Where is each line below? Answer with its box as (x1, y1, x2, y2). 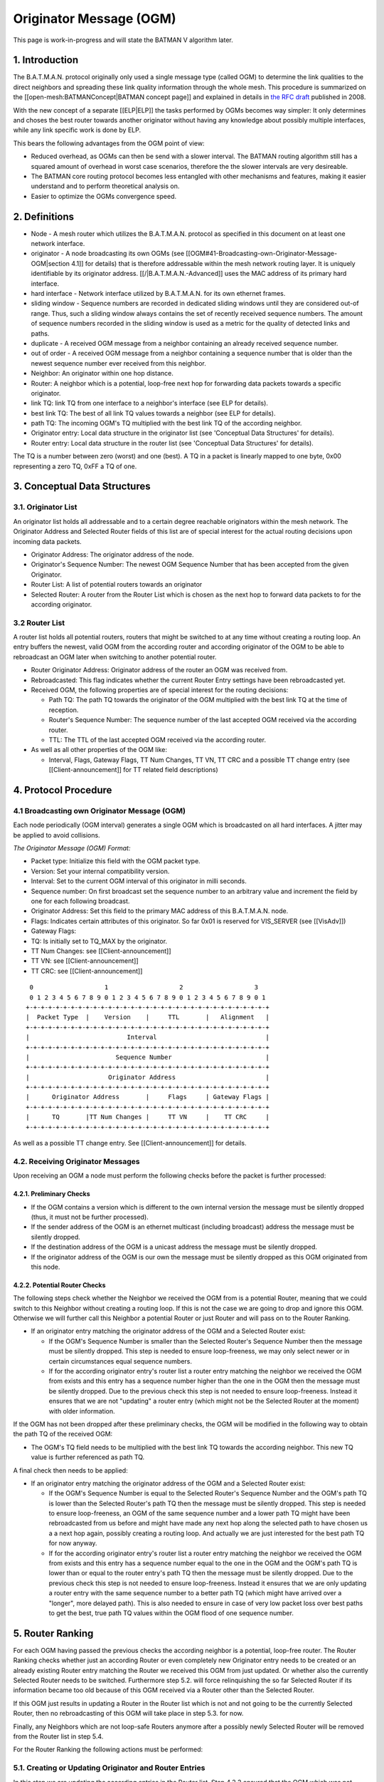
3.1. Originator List (13, 503, 78, 513)
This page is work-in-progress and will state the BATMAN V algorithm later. (13, 36, 234, 44)
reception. (48, 706, 79, 714)
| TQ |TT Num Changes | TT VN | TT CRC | (26, 1113, 270, 1121)
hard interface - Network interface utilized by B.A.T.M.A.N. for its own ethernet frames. (31, 289, 286, 297)
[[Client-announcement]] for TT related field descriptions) (48, 766, 218, 774)
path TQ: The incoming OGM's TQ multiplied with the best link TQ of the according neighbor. (31, 419, 302, 428)
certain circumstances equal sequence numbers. (48, 1356, 192, 1365)
